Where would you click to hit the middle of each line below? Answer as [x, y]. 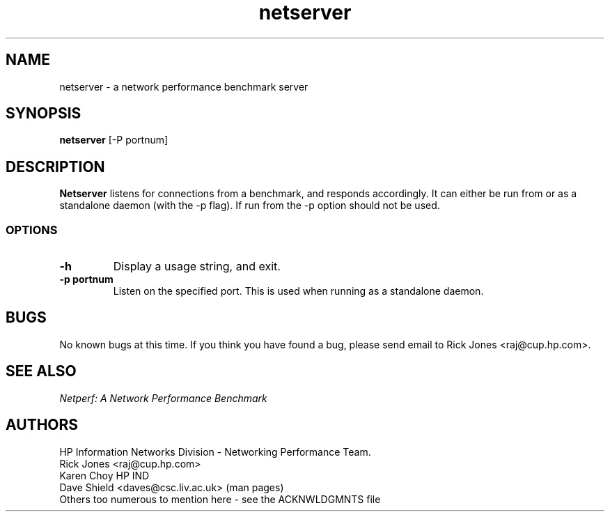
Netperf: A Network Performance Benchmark [163, 398]
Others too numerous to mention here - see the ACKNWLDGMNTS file [220, 499]
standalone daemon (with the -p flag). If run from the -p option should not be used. [250, 206]
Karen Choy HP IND [104, 475]
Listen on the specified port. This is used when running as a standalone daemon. [298, 291]
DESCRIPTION [55, 167]
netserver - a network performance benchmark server [184, 86]
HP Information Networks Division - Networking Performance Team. [215, 452]
